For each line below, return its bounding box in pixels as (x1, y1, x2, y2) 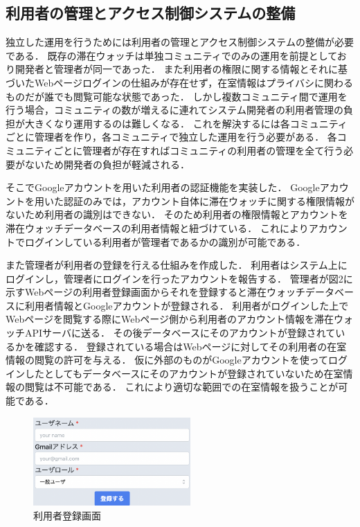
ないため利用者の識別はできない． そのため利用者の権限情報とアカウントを (6, 207, 348, 222)
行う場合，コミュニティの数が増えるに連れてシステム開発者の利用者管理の (6, 102, 343, 117)
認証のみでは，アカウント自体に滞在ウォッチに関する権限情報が (63, 193, 354, 208)
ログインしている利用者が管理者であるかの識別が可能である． (24, 234, 306, 249)
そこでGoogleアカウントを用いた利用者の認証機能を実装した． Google (6, 180, 320, 195)
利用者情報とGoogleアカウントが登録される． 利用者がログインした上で (24, 298, 349, 312)
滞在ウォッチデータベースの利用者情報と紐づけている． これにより (6, 220, 309, 235)
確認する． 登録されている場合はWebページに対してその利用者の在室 (34, 339, 347, 353)
